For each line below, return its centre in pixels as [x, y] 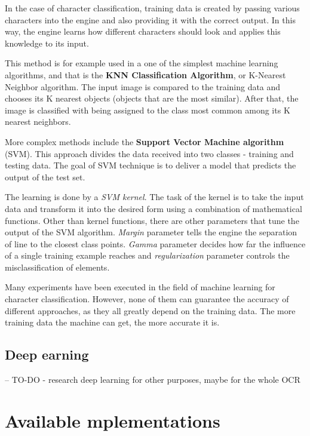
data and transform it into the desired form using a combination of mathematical [154, 208]
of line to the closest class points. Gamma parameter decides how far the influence [155, 243]
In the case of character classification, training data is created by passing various [152, 8]
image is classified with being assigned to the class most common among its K [148, 110]
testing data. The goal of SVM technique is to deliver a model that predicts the [151, 165]
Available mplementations [113, 420]
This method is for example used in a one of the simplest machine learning [142, 63]
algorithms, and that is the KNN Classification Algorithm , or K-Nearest [145, 74]
